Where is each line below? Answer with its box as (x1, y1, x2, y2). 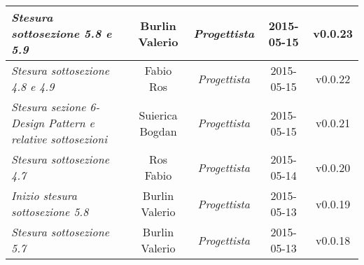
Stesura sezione (11, 99, 86, 115)
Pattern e (48, 115, 94, 131)
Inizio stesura (11, 187, 77, 203)
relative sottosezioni (11, 131, 108, 147)
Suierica (139, 106, 178, 123)
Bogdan (139, 122, 177, 139)
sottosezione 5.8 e (11, 25, 112, 41)
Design (11, 115, 45, 131)
